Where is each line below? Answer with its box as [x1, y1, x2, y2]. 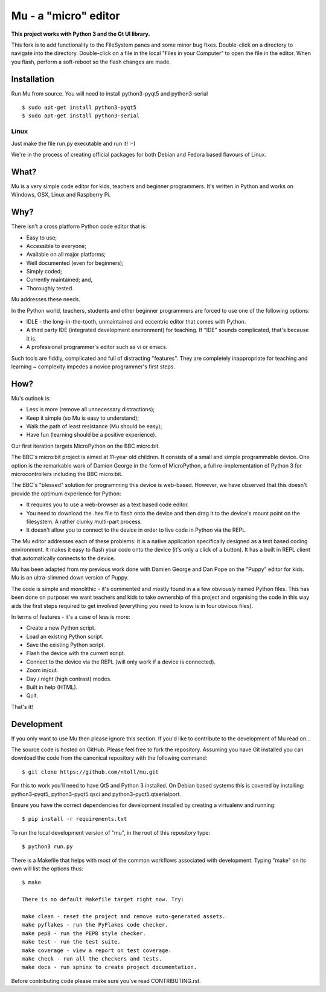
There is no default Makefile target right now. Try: [22, 896, 184, 903]
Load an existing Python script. [26, 633, 104, 640]
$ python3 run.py [22, 843, 73, 850]
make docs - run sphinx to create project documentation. [22, 964, 197, 971]
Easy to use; [26, 233, 57, 241]
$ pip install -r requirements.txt [22, 815, 127, 823]
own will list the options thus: [11, 865, 84, 872]
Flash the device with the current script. [26, 650, 126, 657]
